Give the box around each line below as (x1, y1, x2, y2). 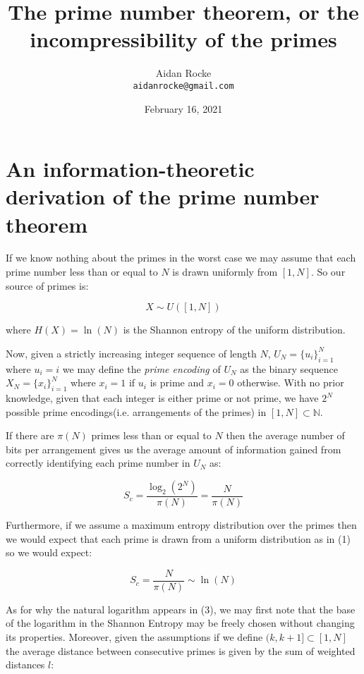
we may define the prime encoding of (62, 361, 221, 376)
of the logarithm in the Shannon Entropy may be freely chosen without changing (6, 615, 355, 630)
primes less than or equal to (91, 428, 212, 443)
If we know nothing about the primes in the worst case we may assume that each (6, 250, 356, 265)
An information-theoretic (6, 154, 255, 183)
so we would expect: (6, 545, 92, 560)
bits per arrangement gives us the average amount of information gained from (6, 441, 341, 456)
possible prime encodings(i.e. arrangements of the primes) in (6, 404, 267, 419)
